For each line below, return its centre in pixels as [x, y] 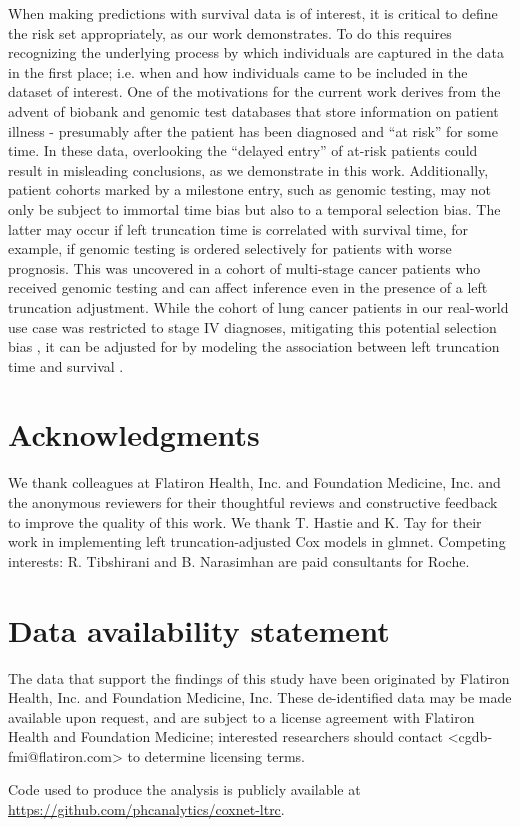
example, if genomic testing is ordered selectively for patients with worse [230, 248]
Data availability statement [199, 629]
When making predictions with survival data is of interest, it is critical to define [253, 13]
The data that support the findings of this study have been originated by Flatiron [259, 677]
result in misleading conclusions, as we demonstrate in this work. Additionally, [248, 169]
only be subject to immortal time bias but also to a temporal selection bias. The [254, 208]
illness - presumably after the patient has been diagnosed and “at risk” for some [253, 130]
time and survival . [66, 365]
